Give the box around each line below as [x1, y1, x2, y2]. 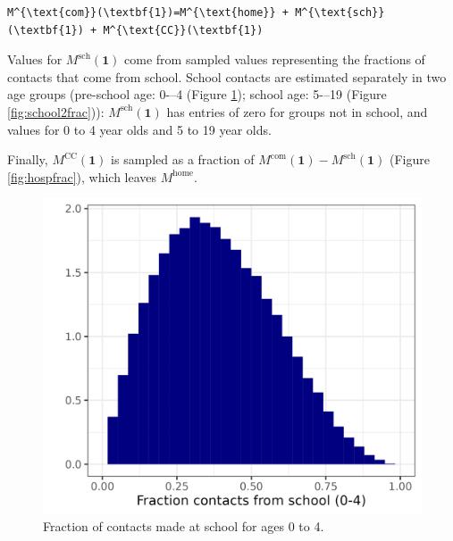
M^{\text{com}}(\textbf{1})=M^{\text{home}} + [7, 6, 289, 19]
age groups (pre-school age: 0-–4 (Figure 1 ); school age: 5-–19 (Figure [7, 85, 387, 104]
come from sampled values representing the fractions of [124, 50, 425, 69]
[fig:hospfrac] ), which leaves [7, 167, 157, 186]
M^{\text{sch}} [295, 6, 385, 19]
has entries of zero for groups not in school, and [166, 102, 428, 121]
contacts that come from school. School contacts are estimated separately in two [7, 67, 447, 86]
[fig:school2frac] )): [7, 102, 105, 121]
